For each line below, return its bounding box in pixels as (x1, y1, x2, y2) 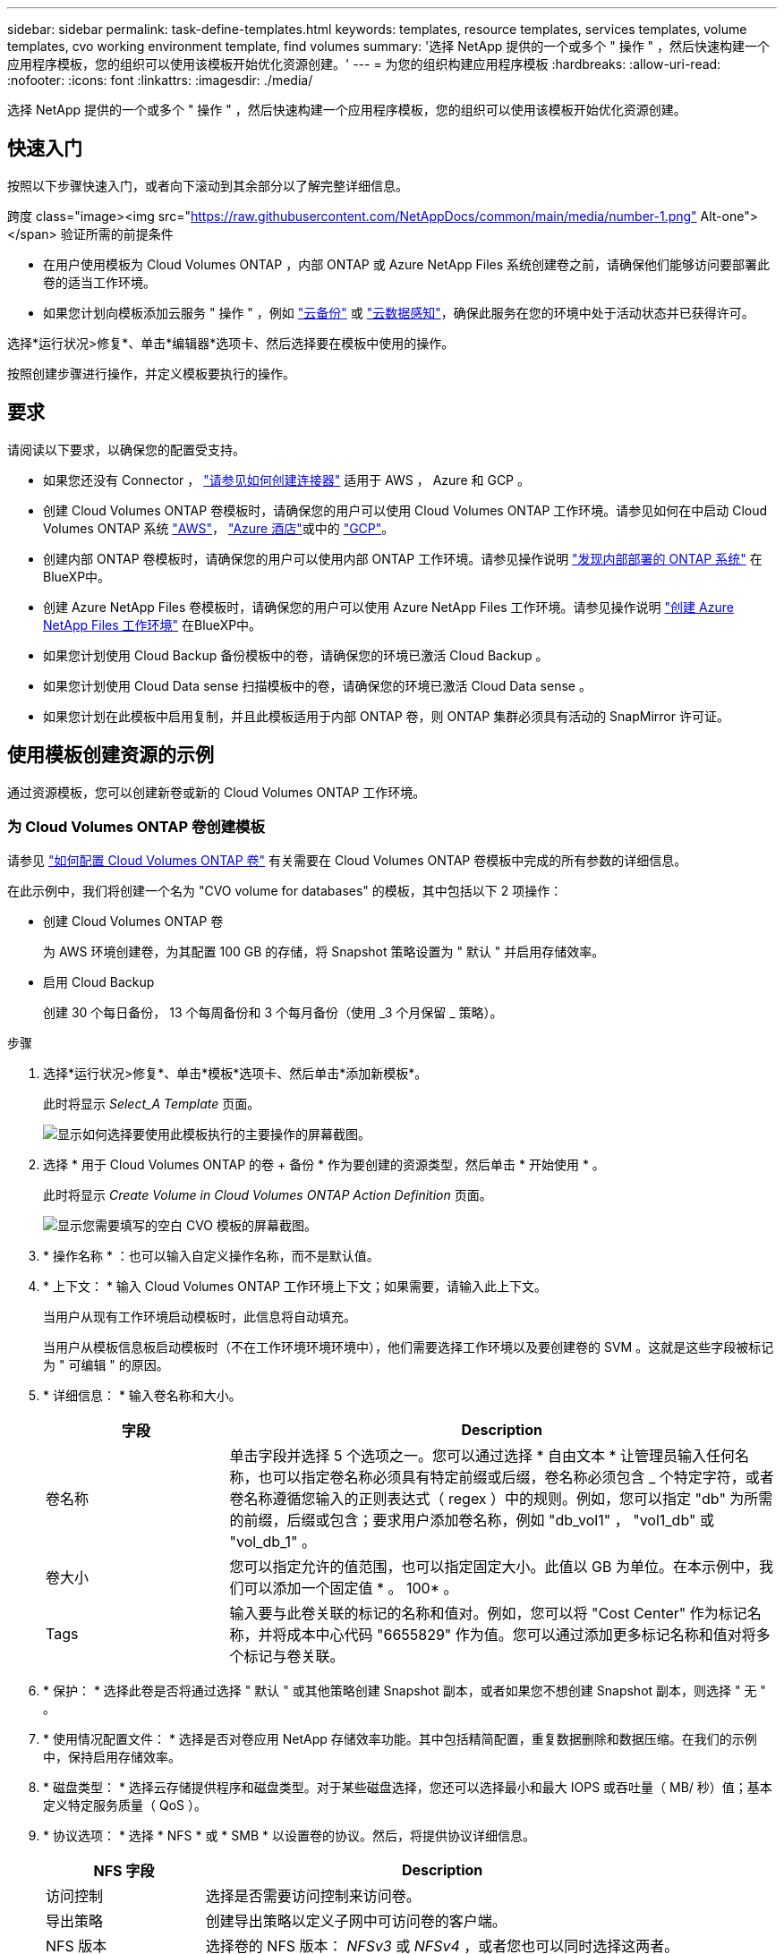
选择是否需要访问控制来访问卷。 (205, 1887, 421, 1906)
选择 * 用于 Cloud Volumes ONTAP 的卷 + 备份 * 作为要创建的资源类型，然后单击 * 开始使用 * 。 (43, 1157, 605, 1173)
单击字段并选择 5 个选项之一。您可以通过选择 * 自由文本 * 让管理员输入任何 (229, 1447, 736, 1465)
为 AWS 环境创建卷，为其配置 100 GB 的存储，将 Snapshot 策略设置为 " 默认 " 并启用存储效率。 (43, 944, 605, 960)
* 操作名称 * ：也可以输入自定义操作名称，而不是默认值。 (43, 1248, 379, 1264)
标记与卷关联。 (243, 1647, 345, 1666)
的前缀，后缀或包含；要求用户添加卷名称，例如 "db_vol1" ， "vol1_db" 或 (229, 1511, 714, 1530)
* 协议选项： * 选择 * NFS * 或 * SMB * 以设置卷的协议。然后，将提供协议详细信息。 (43, 1828, 535, 1844)
